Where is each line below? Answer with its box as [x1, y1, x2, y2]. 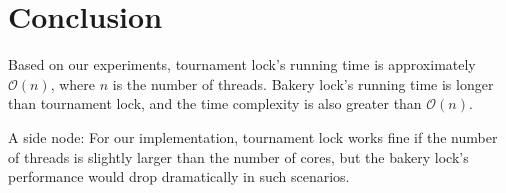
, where [50, 73, 96, 94]
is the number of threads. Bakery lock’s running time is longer [112, 73, 494, 94]
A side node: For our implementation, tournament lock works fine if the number [8, 126, 498, 147]
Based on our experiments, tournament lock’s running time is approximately [8, 54, 476, 75]
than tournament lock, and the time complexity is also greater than [8, 93, 422, 114]
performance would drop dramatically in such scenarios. [8, 166, 350, 187]
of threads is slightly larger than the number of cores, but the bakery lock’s [8, 146, 469, 167]
